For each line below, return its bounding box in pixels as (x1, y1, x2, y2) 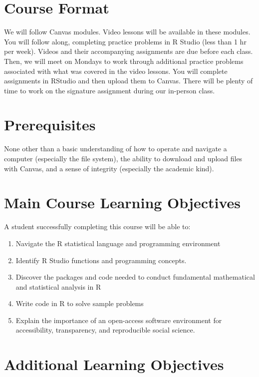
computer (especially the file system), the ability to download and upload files (4, 153, 243, 163)
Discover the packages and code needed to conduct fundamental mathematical (15, 272, 255, 282)
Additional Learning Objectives (4, 354, 224, 375)
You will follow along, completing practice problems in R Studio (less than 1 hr (4, 36, 247, 46)
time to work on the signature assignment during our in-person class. (4, 85, 215, 95)
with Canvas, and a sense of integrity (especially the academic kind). (4, 163, 214, 173)
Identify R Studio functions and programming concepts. (15, 255, 187, 265)
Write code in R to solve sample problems (15, 298, 144, 309)
